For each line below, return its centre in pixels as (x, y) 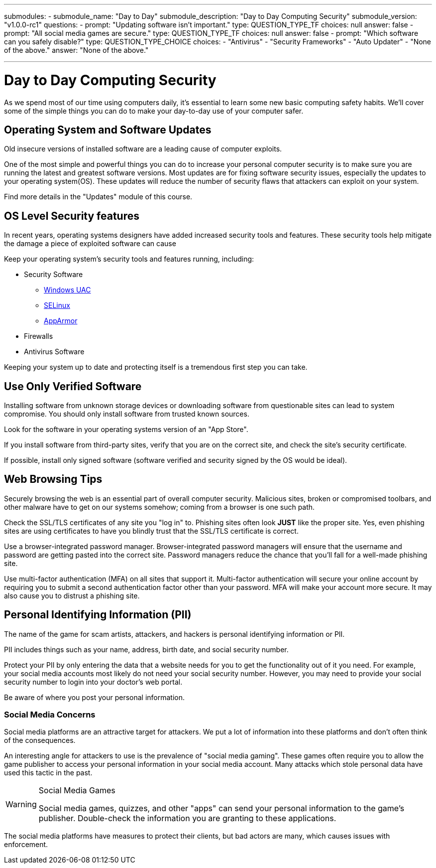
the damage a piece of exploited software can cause (90, 244)
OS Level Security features (72, 216)
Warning (21, 804)
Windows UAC (67, 290)
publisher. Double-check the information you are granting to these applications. (187, 818)
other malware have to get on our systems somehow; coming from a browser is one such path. (160, 507)
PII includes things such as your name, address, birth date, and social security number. (146, 649)
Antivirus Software (54, 352)
